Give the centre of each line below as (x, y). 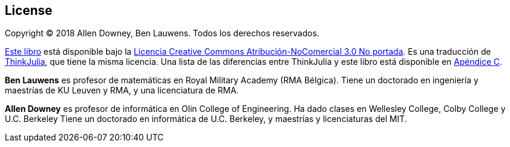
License (29, 10)
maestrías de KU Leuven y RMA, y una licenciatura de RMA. (122, 90)
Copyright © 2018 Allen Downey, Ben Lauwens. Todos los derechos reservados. (162, 33)
